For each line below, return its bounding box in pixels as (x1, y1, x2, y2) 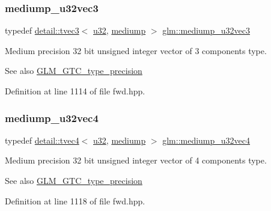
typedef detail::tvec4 (5, 133, 79, 146)
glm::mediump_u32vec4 (162, 133, 251, 146)
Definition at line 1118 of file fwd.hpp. (5, 194, 145, 207)
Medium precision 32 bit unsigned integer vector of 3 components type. (5, 44, 267, 57)
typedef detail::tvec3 (5, 24, 79, 37)
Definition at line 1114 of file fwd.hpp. (5, 85, 145, 97)
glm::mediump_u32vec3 (162, 24, 251, 37)
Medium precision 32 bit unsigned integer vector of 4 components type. (5, 154, 267, 167)
